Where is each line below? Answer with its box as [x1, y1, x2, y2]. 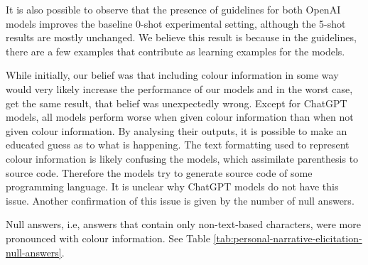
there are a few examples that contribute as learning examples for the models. [6, 43, 345, 58]
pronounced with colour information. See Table [6, 230, 210, 245]
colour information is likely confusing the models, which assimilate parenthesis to [6, 151, 359, 166]
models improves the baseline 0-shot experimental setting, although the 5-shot [6, 16, 346, 31]
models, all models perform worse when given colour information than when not [6, 109, 354, 124]
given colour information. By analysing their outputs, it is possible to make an [6, 123, 347, 138]
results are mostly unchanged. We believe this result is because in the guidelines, [6, 30, 357, 45]
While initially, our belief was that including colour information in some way [6, 67, 339, 82]
